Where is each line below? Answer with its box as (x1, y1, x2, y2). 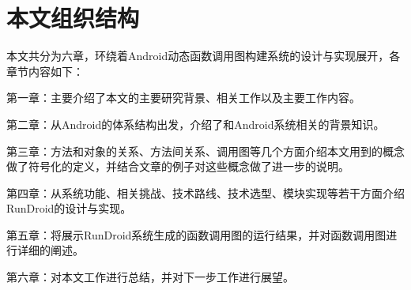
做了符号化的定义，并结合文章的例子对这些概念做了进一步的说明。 (6, 158, 349, 175)
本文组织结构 (6, 2, 140, 34)
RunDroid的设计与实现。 (6, 200, 132, 217)
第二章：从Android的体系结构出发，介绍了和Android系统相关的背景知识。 (6, 115, 385, 132)
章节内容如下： (6, 62, 84, 79)
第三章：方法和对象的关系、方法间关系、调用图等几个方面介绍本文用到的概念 (6, 142, 405, 159)
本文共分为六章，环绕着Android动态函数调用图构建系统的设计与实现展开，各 (6, 47, 401, 64)
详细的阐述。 (17, 242, 84, 258)
